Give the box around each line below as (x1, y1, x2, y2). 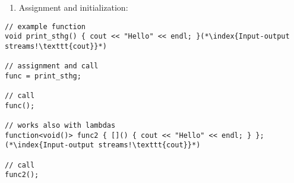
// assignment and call (5, 62, 99, 71)
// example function (5, 22, 86, 31)
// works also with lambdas (5, 121, 116, 130)
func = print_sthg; (5, 71, 81, 80)
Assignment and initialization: (18, 1, 128, 13)
